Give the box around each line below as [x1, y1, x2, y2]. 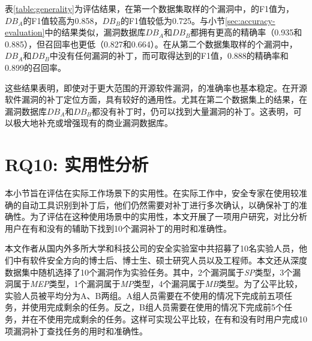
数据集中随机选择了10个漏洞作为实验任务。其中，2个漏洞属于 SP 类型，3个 [5, 265, 293, 278]
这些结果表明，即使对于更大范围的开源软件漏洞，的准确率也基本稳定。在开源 [5, 81, 307, 94]
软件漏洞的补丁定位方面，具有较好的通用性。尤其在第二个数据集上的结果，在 [5, 93, 307, 106]
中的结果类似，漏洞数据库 [44, 26, 146, 38]
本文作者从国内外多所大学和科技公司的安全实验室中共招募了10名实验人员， [5, 242, 299, 255]
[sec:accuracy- [224, 14, 275, 26]
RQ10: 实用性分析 [5, 152, 149, 177]
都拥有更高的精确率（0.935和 [190, 26, 302, 38]
